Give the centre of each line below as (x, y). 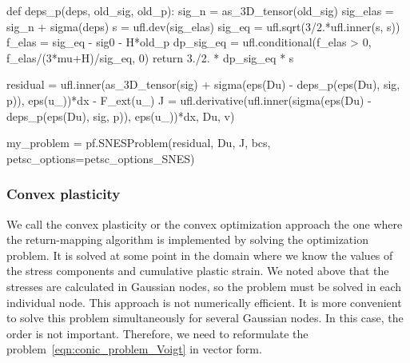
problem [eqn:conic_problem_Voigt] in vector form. (134, 349)
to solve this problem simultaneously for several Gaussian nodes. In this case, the (205, 318)
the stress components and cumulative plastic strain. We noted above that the (198, 271)
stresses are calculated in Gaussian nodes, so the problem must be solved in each (204, 286)
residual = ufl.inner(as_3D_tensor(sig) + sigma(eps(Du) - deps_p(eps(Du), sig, (203, 84)
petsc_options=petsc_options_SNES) (101, 158)
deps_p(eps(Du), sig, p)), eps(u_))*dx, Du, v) (121, 116)
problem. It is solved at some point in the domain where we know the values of (200, 255)
